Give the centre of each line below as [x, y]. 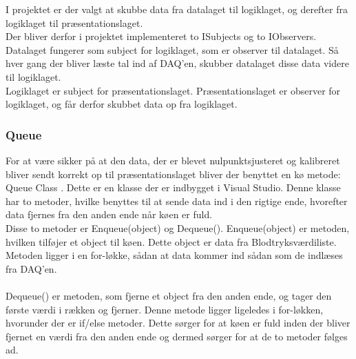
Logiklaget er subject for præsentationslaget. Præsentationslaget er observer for [173, 90]
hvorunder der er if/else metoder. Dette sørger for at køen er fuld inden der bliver [178, 323]
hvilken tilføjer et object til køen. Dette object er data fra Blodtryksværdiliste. [171, 241]
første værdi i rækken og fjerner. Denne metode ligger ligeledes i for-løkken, [165, 309]
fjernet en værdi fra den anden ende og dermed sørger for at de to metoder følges [177, 336]
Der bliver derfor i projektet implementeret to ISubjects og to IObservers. [161, 36]
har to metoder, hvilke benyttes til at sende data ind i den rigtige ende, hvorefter [177, 201]
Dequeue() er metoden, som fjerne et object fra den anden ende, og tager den [169, 295]
